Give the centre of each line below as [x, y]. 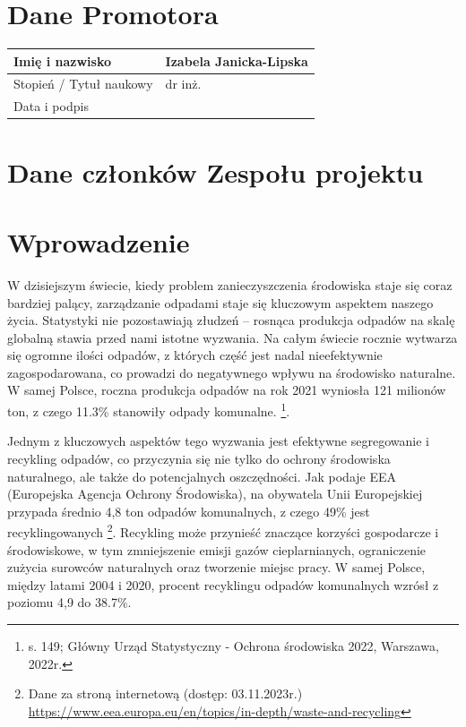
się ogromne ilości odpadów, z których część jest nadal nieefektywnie [195, 355]
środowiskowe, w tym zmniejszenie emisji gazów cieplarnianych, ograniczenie [217, 549]
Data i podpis [51, 106]
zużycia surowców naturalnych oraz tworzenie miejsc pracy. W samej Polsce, [216, 567]
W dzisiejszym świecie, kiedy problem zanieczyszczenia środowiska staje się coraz [230, 284]
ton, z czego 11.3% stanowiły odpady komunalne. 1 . [149, 410]
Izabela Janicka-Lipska [237, 60]
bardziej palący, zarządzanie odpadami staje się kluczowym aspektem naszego [220, 302]
